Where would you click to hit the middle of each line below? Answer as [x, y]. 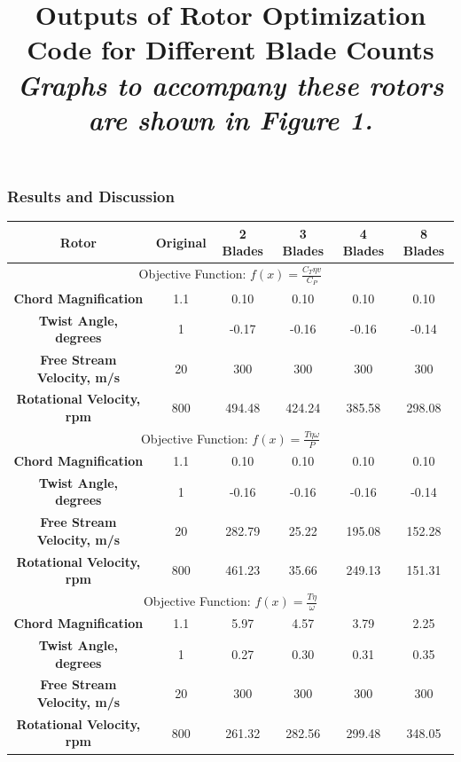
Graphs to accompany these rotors [230, 84]
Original [181, 242]
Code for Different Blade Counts [230, 49]
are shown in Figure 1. [230, 119]
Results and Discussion [91, 196]
